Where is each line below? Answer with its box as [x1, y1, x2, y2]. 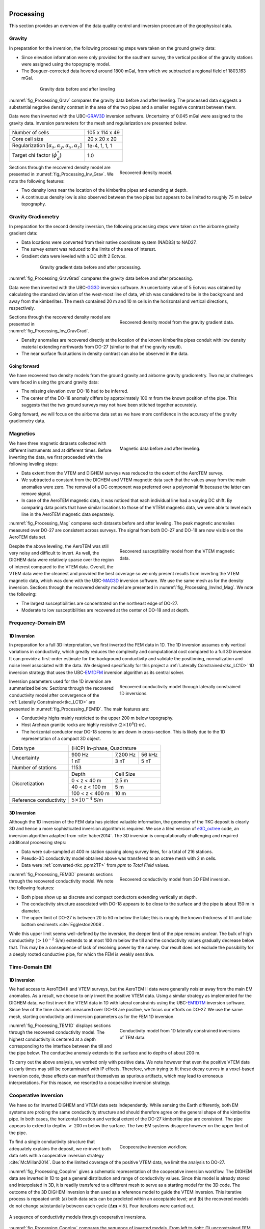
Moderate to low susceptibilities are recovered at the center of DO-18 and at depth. [21, 607, 189, 613]
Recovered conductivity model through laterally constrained [119, 683, 240, 689]
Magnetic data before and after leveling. [119, 445, 201, 451]
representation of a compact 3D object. [21, 735, 101, 742]
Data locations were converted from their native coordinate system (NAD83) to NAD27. [21, 239, 197, 245]
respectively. [9, 305, 35, 311]
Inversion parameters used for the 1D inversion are [9, 678, 111, 684]
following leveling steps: [9, 461, 58, 467]
